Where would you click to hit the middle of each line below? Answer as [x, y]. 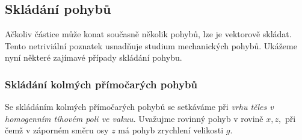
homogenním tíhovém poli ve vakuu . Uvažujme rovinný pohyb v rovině [134, 118]
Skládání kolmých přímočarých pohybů [101, 84]
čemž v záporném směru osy [57, 130]
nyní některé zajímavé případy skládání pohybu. [94, 57]
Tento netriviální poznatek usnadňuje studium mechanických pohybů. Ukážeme [151, 45]
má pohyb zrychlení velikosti [171, 130]
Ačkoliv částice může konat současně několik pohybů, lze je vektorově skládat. [148, 34]
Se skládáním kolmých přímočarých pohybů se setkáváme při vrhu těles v [139, 107]
